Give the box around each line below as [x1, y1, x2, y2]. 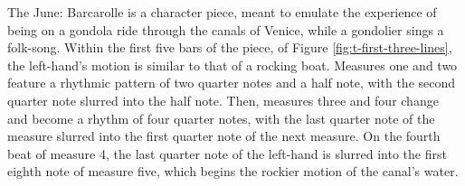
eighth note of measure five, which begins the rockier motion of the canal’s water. [7, 162, 459, 181]
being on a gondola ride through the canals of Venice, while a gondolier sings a [7, 20, 444, 39]
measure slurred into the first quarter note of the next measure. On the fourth [7, 126, 441, 145]
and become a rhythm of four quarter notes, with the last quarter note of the [7, 108, 435, 127]
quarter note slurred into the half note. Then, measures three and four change [7, 90, 439, 109]
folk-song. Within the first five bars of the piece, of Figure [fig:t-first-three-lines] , [7, 38, 452, 57]
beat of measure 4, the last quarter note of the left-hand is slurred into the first [7, 144, 447, 163]
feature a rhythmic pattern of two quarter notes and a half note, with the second [7, 73, 456, 92]
